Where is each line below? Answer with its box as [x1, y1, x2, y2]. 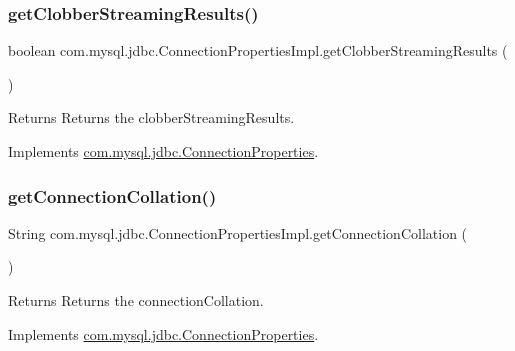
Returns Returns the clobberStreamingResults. [8, 107, 295, 128]
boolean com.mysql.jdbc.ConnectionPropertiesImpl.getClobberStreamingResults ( [8, 40, 508, 61]
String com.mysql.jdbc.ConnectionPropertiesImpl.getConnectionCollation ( [8, 222, 468, 243]
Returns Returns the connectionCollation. [8, 290, 264, 310]
